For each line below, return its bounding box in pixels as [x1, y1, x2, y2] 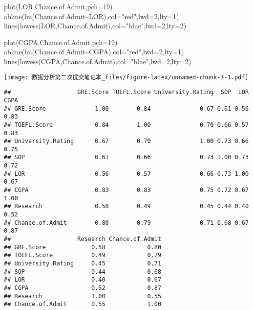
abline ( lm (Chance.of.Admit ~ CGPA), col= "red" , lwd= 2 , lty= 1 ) [4, 47, 184, 57]
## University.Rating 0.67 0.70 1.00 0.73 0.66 [4, 138, 249, 145]
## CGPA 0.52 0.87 [4, 284, 162, 291]
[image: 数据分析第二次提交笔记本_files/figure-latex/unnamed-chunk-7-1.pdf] [4, 73, 249, 81]
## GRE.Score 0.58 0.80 [4, 243, 162, 251]
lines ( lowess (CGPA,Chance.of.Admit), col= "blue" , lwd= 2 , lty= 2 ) [4, 56, 191, 66]
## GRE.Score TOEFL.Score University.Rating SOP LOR [4, 89, 249, 96]
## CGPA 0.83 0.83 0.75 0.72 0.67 [4, 187, 249, 194]
